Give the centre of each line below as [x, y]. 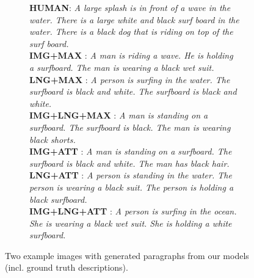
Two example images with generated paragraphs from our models [127, 255]
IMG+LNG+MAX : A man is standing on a [119, 115]
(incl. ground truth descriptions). [67, 267]
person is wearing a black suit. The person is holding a [132, 187]
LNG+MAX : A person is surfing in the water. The [130, 79]
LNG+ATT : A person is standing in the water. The [131, 175]
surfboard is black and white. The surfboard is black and [133, 91]
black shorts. [53, 139]
